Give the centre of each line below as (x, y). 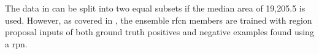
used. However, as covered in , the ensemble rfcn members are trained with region (159, 20)
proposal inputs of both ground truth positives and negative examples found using (159, 32)
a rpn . (16, 43)
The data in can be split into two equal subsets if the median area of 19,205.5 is (155, 8)
